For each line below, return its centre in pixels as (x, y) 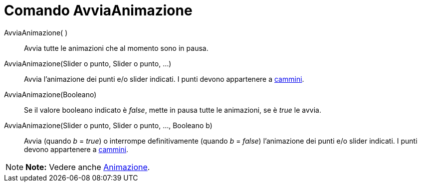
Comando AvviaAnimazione (98, 10)
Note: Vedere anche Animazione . (88, 167)
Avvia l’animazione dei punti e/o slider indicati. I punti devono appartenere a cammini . (164, 79)
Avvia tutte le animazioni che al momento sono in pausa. (116, 48)
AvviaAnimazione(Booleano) (50, 94)
